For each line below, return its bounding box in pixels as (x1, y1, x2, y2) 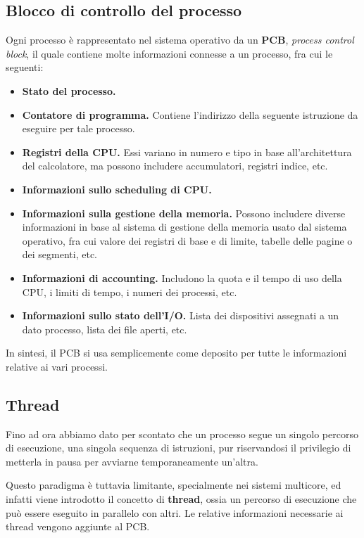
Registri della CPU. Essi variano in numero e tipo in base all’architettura (22, 144, 352, 159)
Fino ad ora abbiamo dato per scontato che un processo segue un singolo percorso (6, 426, 358, 441)
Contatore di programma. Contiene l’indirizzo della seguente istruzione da (22, 107, 358, 122)
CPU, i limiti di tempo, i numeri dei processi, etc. (22, 284, 237, 299)
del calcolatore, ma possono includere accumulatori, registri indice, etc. (22, 158, 328, 173)
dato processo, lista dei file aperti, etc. (22, 321, 187, 336)
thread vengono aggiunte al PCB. (6, 519, 150, 534)
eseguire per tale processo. (22, 121, 135, 136)
